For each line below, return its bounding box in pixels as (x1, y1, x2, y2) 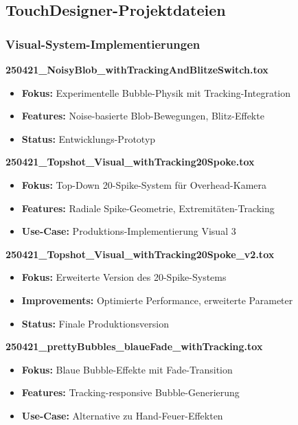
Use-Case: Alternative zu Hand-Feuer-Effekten (21, 408, 223, 422)
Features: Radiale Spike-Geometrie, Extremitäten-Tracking (21, 200, 275, 215)
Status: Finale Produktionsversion (21, 316, 170, 330)
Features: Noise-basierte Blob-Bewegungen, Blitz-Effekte (21, 108, 264, 123)
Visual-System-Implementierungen (5, 35, 200, 52)
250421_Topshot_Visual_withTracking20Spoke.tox (5, 154, 255, 169)
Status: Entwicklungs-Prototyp (21, 131, 156, 146)
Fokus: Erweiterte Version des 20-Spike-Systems (21, 270, 227, 284)
